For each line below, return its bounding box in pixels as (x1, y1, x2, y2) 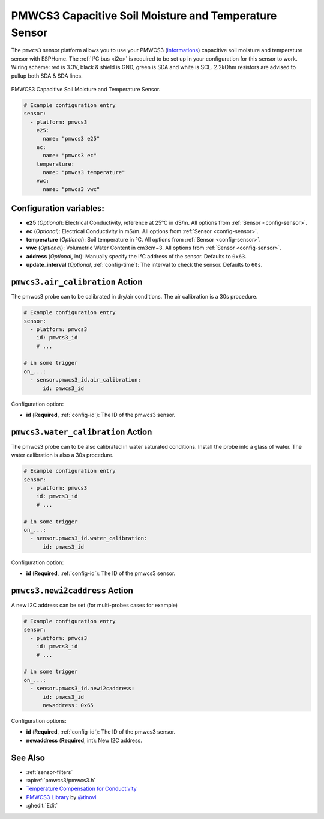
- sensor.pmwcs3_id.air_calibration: (30, 376, 141, 383)
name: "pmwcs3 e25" (43, 135, 100, 142)
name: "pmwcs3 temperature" (43, 169, 125, 176)
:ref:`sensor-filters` (26, 768, 73, 775)
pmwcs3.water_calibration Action (11, 427, 152, 437)
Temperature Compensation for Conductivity (26, 785, 137, 793)
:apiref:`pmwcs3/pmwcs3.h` (26, 777, 96, 784)
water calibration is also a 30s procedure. (11, 451, 114, 459)
